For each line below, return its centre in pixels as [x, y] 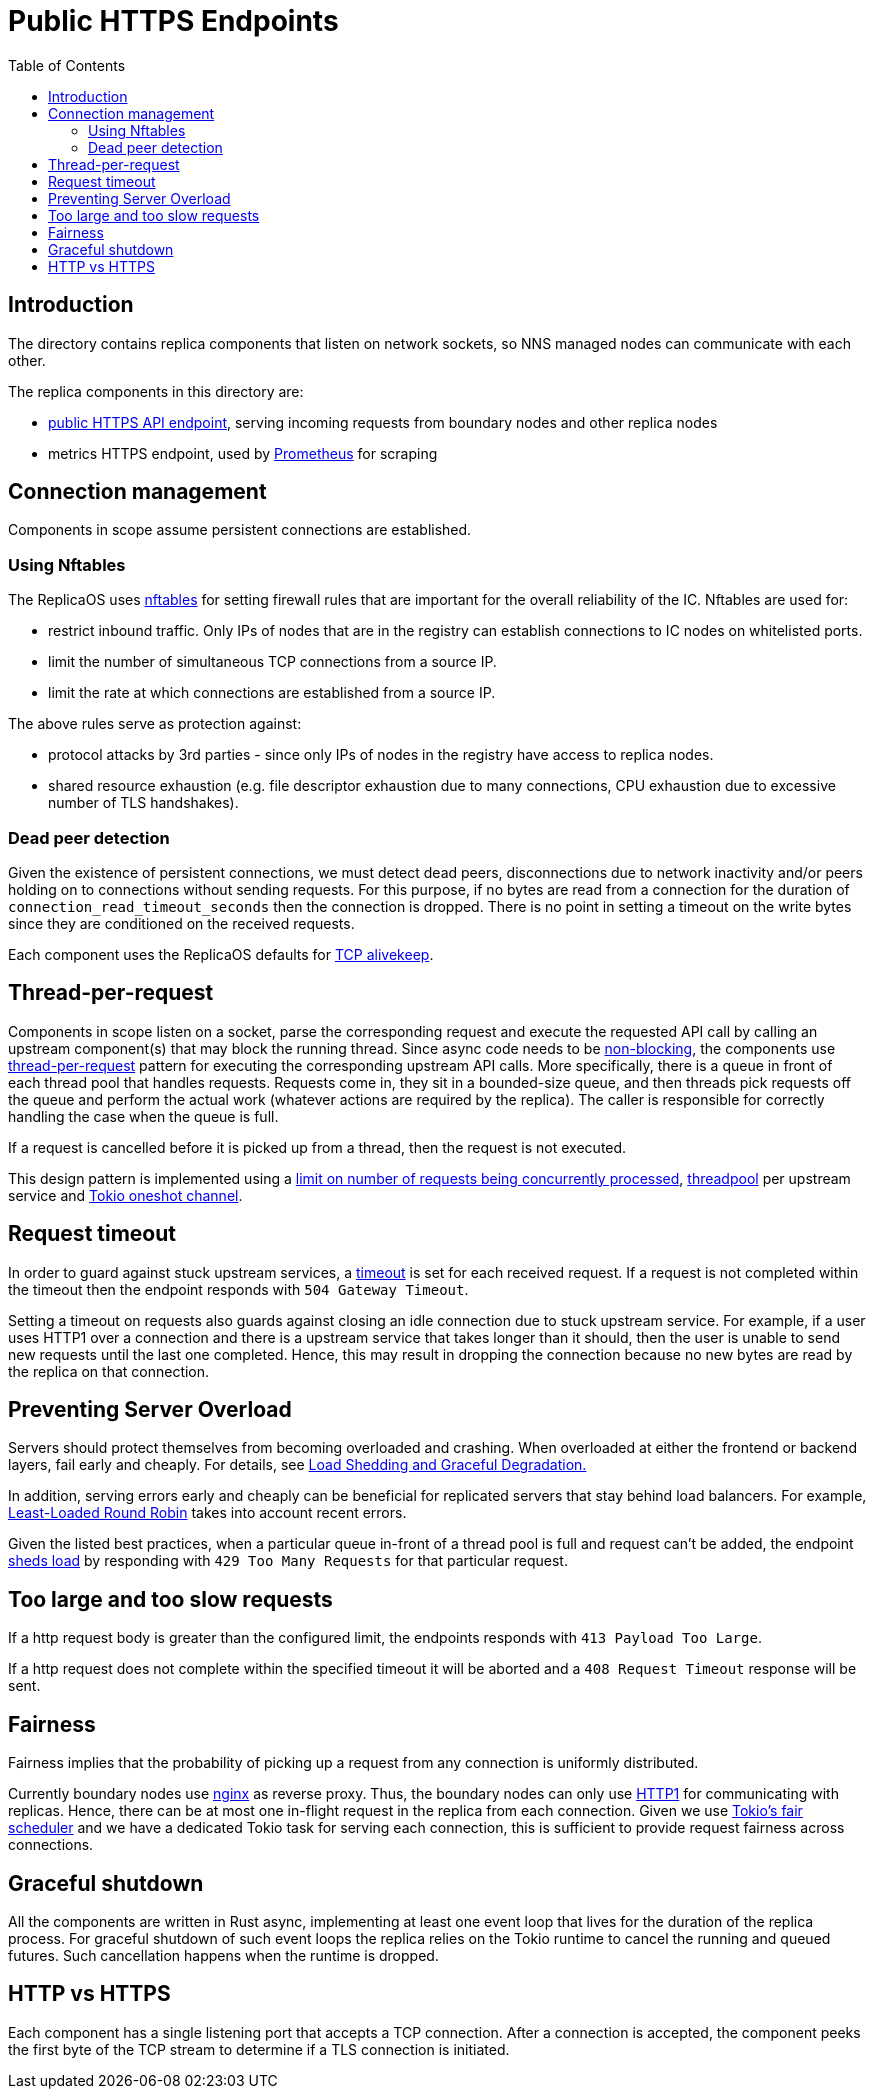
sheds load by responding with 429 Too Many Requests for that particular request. [288, 1561]
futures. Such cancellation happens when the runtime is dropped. [223, 1955]
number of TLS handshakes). [143, 803]
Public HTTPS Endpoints [173, 21]
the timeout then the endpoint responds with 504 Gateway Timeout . [238, 1289]
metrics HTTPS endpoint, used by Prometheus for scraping [243, 453]
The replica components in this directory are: [156, 391]
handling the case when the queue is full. [143, 1116]
